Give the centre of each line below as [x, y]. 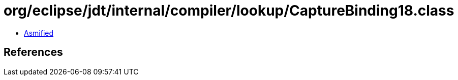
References [33, 52]
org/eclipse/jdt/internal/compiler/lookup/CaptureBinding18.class [229, 11]
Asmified [39, 33]
